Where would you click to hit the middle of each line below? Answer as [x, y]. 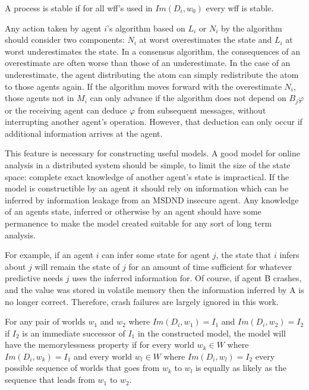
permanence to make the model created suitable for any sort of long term [138, 223]
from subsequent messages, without [202, 110]
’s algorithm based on [146, 28]
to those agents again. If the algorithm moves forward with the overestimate [143, 86]
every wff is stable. [240, 8]
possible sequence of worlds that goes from [82, 368]
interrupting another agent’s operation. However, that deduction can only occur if [154, 122]
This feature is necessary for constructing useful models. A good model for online [152, 153]
